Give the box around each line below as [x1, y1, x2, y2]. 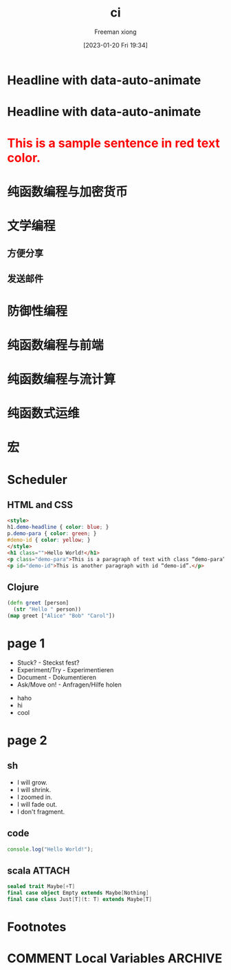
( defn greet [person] [7, 600, 69, 607]
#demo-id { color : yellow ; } [7, 536, 91, 544]
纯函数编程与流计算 [7, 372, 116, 387]
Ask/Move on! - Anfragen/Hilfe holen [16, 680, 122, 689]
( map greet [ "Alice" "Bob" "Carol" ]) [7, 612, 115, 619]
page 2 [7, 732, 47, 748]
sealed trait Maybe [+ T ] [7, 883, 76, 890]
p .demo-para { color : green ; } [7, 530, 97, 537]
